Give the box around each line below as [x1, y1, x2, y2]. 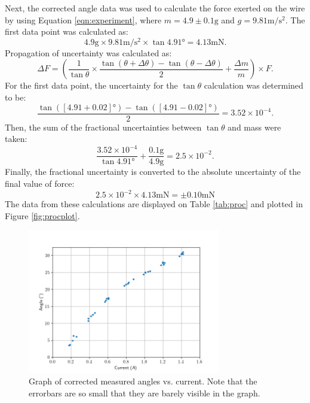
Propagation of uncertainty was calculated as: [5, 46, 172, 59]
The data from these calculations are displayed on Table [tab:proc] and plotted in [5, 198, 303, 210]
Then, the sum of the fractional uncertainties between [5, 120, 202, 133]
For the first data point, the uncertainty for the [5, 79, 178, 92]
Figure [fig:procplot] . [5, 209, 80, 222]
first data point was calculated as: [5, 25, 128, 38]
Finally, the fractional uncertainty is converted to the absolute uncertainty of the [5, 165, 301, 178]
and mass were [228, 120, 281, 133]
